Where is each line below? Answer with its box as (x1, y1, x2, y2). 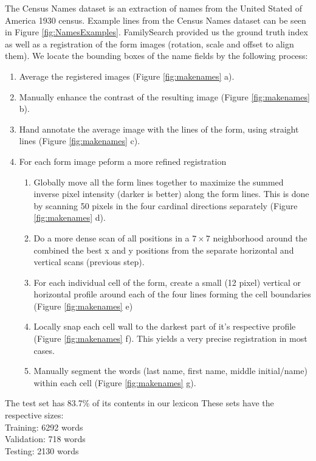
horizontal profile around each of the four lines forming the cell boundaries (33, 288, 311, 300)
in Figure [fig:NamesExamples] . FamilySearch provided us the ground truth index (5, 26, 308, 38)
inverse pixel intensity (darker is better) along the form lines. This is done (33, 187, 309, 200)
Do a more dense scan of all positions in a (33, 231, 190, 244)
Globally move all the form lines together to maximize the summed (33, 175, 284, 188)
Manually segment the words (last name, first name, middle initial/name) (33, 364, 307, 377)
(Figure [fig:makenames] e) (33, 299, 133, 312)
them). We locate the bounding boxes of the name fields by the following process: (5, 49, 308, 62)
